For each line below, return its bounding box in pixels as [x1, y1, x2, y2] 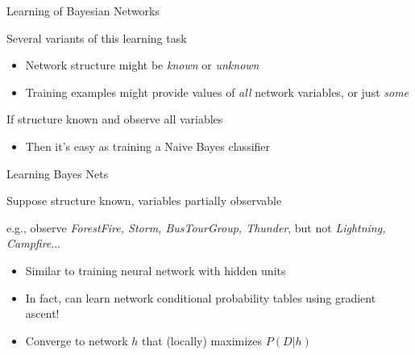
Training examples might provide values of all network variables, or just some [25, 83, 409, 100]
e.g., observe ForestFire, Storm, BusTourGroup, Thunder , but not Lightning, [6, 219, 386, 236]
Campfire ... [6, 235, 60, 252]
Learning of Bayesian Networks [6, 2, 160, 19]
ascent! [25, 305, 60, 322]
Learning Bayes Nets [6, 165, 109, 182]
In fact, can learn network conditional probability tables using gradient [25, 289, 376, 306]
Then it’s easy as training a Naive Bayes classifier [25, 137, 271, 154]
